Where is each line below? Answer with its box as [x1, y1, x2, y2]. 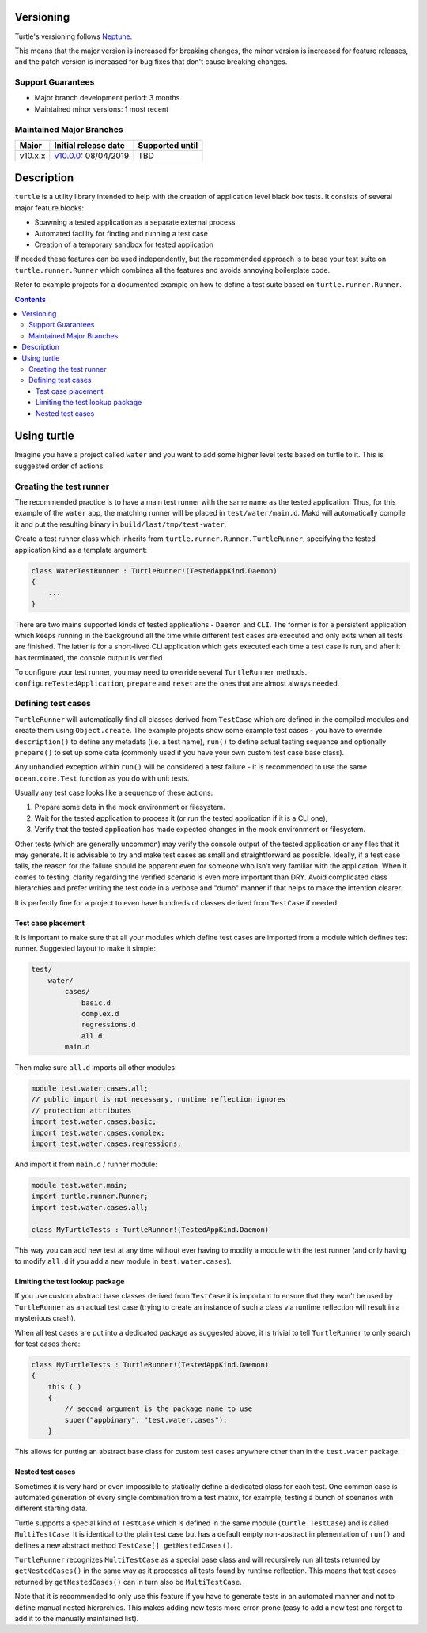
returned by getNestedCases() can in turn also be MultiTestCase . [14, 1577, 243, 1586]
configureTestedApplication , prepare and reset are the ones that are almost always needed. [14, 679, 340, 688]
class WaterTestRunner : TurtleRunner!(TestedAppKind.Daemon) [31, 566, 278, 575]
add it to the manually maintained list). [14, 1613, 139, 1623]
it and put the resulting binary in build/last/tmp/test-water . [14, 519, 227, 529]
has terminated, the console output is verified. [14, 652, 165, 662]
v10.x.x [19, 150, 46, 161]
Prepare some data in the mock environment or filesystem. [34, 803, 225, 812]
